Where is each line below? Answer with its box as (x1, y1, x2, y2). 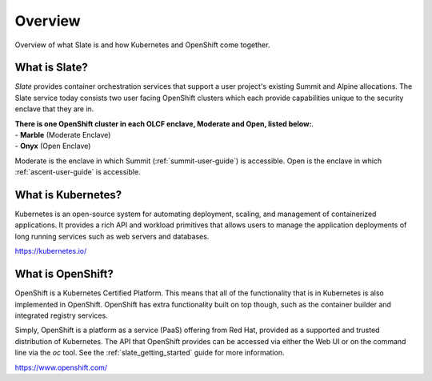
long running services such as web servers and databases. (14, 231, 210, 241)
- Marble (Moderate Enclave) (14, 130, 111, 140)
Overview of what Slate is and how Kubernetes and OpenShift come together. (14, 40, 270, 50)
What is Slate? (14, 61, 88, 74)
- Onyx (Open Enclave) (14, 141, 91, 151)
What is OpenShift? (14, 267, 114, 281)
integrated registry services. (14, 311, 108, 320)
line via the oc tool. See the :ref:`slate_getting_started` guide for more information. (14, 348, 285, 358)
